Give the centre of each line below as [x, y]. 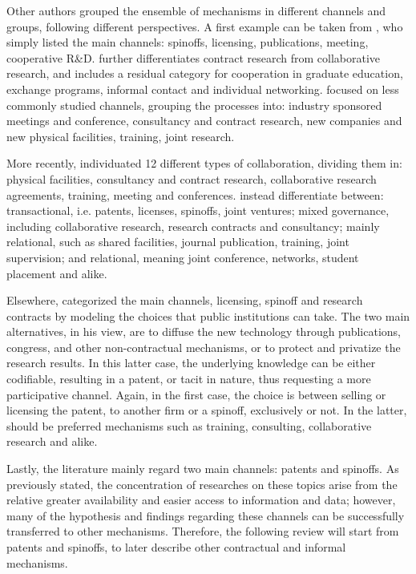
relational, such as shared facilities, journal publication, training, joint [178, 242]
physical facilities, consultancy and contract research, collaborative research [192, 178]
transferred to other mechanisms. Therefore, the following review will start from [203, 531]
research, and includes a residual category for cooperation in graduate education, [205, 73]
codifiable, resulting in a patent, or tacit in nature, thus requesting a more [189, 379]
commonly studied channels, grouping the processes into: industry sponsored [194, 105]
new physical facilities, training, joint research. [121, 136]
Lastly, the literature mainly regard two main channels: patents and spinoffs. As [203, 469]
